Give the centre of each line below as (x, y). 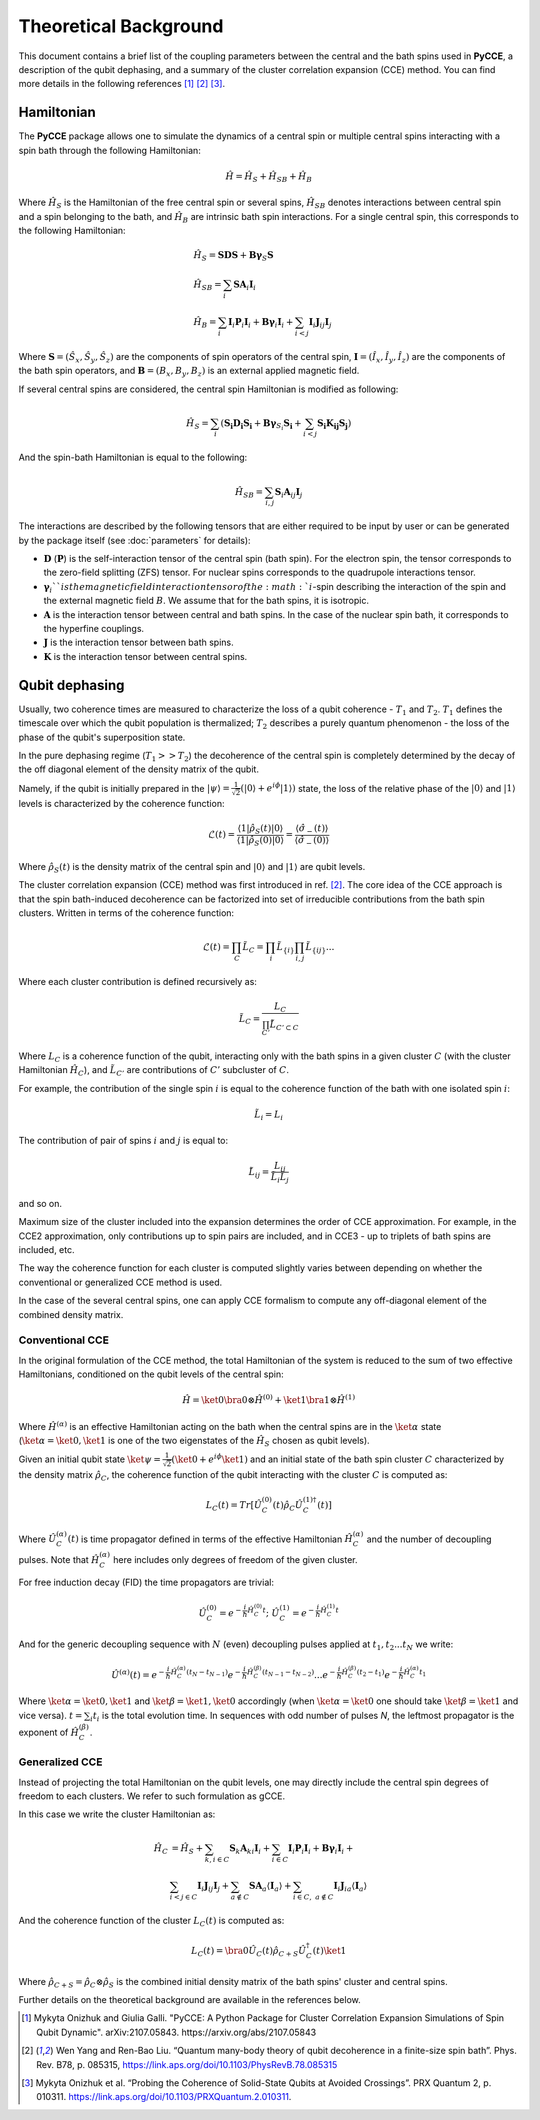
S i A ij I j (288, 493)
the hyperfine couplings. (94, 629)
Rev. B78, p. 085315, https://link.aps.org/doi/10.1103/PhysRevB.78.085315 (187, 2064)
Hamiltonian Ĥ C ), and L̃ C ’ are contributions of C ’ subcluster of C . (154, 1071)
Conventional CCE (64, 1340)
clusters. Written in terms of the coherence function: (126, 912)
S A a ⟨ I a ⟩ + (270, 1887)
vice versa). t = (50, 1715)
